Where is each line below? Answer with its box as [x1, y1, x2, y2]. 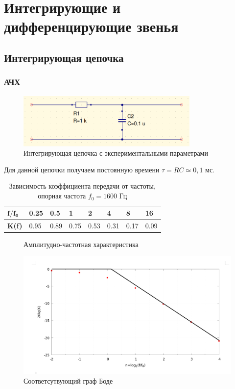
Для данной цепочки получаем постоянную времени [4, 164, 160, 174]
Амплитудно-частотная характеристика [23, 239, 139, 249]
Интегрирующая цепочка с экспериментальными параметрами [23, 148, 208, 158]
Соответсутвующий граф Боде [23, 375, 113, 386]
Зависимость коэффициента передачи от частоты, [9, 181, 156, 191]
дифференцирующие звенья [4, 16, 179, 36]
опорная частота [38, 191, 86, 201]
